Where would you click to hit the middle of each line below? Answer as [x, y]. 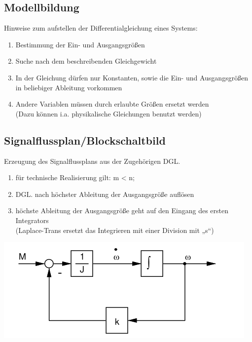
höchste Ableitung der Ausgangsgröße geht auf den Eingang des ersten [122, 210]
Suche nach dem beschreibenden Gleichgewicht [86, 61]
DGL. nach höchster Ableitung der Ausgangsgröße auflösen [105, 194]
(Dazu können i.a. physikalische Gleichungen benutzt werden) [108, 113]
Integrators [32, 220]
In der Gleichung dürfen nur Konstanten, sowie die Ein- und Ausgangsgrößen [132, 77]
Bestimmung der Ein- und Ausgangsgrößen [80, 44]
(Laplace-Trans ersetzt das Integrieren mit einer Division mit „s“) [115, 230]
